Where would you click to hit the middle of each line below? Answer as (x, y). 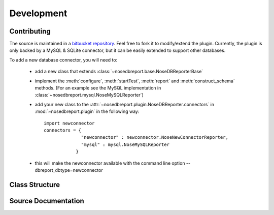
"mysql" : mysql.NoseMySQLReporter (126, 144)
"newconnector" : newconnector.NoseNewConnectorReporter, (155, 137)
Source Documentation (47, 201)
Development (38, 13)
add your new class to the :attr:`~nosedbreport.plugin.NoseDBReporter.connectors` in (124, 104)
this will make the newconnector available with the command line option (110, 163)
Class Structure (35, 185)
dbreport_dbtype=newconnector (69, 170)
